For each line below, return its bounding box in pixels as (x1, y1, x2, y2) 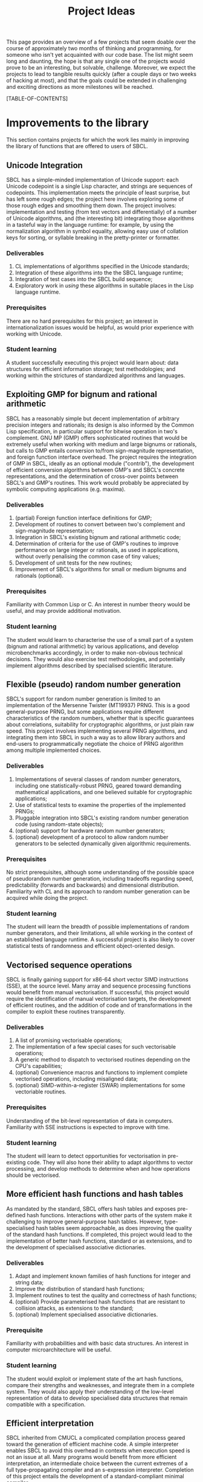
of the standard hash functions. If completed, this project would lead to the (6, 1231, 193, 1238)
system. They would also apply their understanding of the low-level (6, 1388, 174, 1395)
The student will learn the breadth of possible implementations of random (6, 923, 190, 930)
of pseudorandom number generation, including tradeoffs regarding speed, (6, 875, 194, 882)
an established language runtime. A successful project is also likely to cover (6, 936, 195, 943)
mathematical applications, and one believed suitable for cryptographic (14, 788, 192, 795)
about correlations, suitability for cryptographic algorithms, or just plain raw (6, 721, 195, 728)
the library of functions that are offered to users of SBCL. (6, 143, 148, 150)
